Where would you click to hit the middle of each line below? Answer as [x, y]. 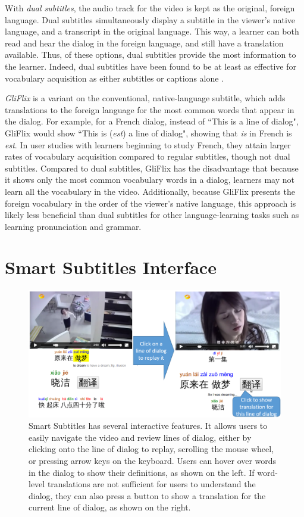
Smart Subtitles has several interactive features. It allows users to [148, 426]
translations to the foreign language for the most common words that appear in [150, 109]
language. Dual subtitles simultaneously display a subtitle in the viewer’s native [150, 19]
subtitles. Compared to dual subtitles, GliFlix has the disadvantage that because [152, 168]
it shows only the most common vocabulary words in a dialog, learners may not [150, 180]
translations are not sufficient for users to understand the [151, 484]
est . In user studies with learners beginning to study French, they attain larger [148, 144]
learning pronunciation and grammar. [73, 226]
